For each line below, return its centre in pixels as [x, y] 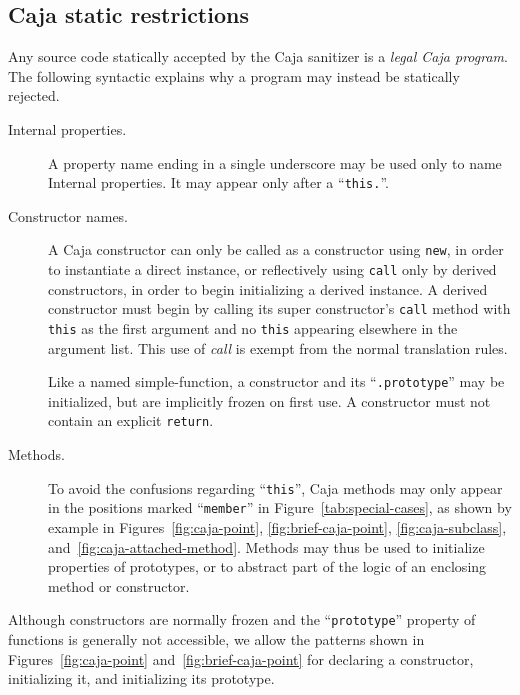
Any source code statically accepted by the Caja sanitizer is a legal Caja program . [258, 56]
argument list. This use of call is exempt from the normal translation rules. [278, 347]
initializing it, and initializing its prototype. [141, 678]
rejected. [34, 95]
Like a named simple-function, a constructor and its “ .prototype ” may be [276, 381]
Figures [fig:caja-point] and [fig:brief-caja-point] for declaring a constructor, [241, 658]
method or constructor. [119, 585]
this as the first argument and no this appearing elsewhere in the [253, 327]
